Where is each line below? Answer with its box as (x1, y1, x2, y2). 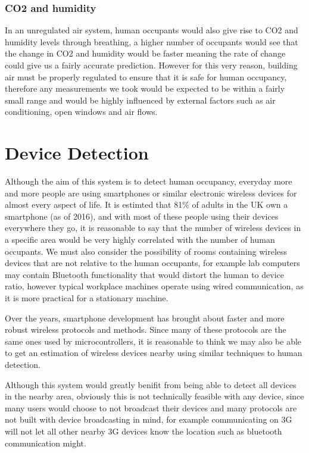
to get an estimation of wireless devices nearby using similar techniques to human (5, 346, 302, 359)
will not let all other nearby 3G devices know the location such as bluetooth (5, 424, 282, 437)
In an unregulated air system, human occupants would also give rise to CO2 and (5, 24, 298, 36)
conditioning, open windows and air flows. (5, 105, 158, 118)
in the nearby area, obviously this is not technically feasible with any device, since (5, 390, 304, 402)
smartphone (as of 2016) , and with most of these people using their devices (5, 210, 279, 222)
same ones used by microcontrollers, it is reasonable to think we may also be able (5, 335, 302, 347)
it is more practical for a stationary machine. (5, 292, 168, 304)
